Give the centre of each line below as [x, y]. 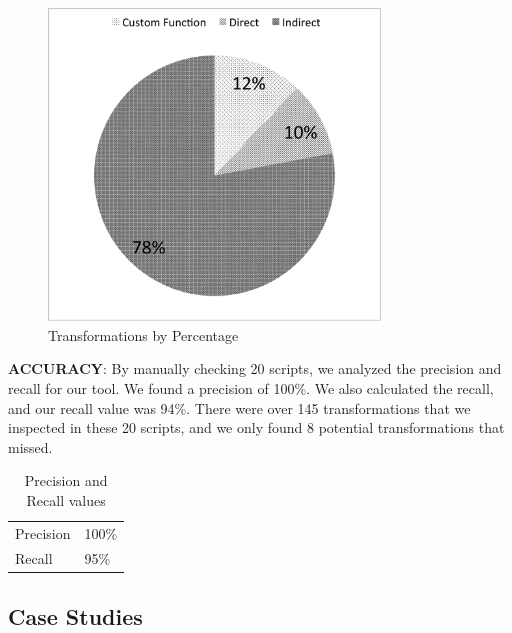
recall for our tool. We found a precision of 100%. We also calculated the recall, [251, 387]
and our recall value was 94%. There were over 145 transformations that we [239, 407]
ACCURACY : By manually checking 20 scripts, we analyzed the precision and [255, 368]
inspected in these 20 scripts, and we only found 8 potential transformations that [256, 427]
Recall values [66, 499]
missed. [30, 446]
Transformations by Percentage [143, 334]
